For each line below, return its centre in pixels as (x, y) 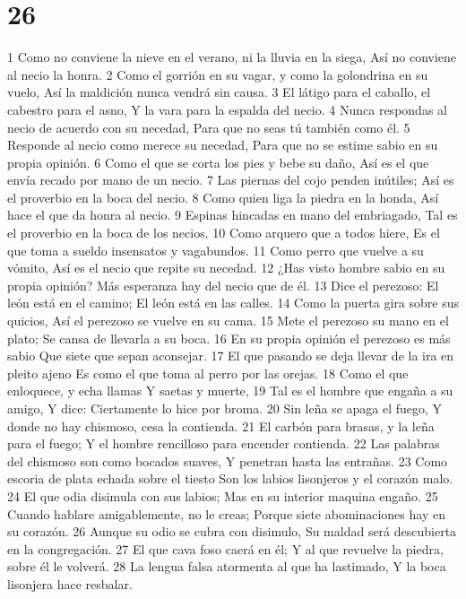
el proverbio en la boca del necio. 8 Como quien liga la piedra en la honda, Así (223, 197)
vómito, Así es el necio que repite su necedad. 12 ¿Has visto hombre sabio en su (226, 268)
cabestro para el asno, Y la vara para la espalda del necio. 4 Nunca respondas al (227, 109)
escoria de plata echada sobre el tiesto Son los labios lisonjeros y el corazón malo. (230, 478)
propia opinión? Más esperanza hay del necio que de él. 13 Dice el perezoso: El (223, 285)
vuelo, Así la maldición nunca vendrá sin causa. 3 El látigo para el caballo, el (219, 92)
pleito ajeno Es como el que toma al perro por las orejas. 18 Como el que (208, 373)
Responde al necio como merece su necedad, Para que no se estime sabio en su (223, 145)
